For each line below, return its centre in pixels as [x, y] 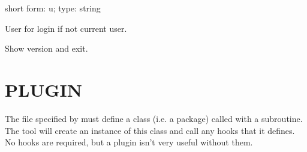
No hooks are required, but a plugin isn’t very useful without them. [129, 142]
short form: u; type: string [53, 8]
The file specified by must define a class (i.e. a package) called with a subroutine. [154, 118]
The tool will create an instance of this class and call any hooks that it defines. [150, 130]
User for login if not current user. [66, 28]
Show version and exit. [46, 48]
